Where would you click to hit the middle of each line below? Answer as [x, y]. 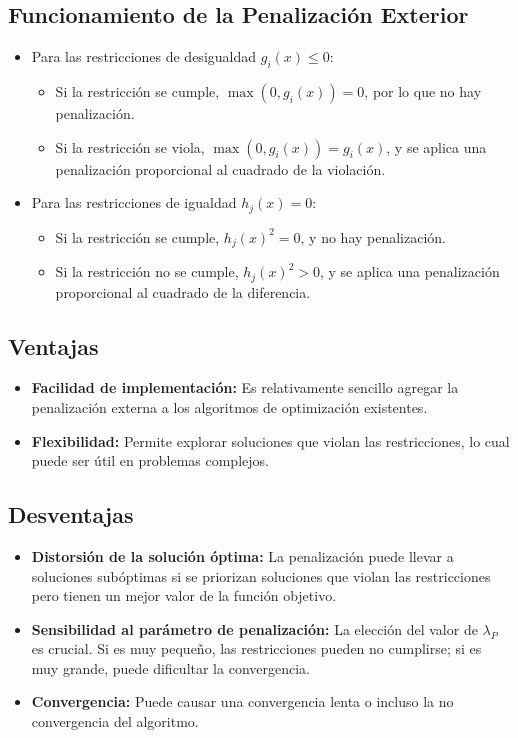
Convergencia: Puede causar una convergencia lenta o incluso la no [242, 701]
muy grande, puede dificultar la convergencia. [170, 667]
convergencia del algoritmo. [115, 721]
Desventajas [71, 514]
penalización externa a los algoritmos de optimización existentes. [229, 406]
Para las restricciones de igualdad [134, 202]
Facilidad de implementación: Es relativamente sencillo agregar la [245, 387]
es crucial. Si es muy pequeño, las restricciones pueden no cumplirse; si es [256, 648]
